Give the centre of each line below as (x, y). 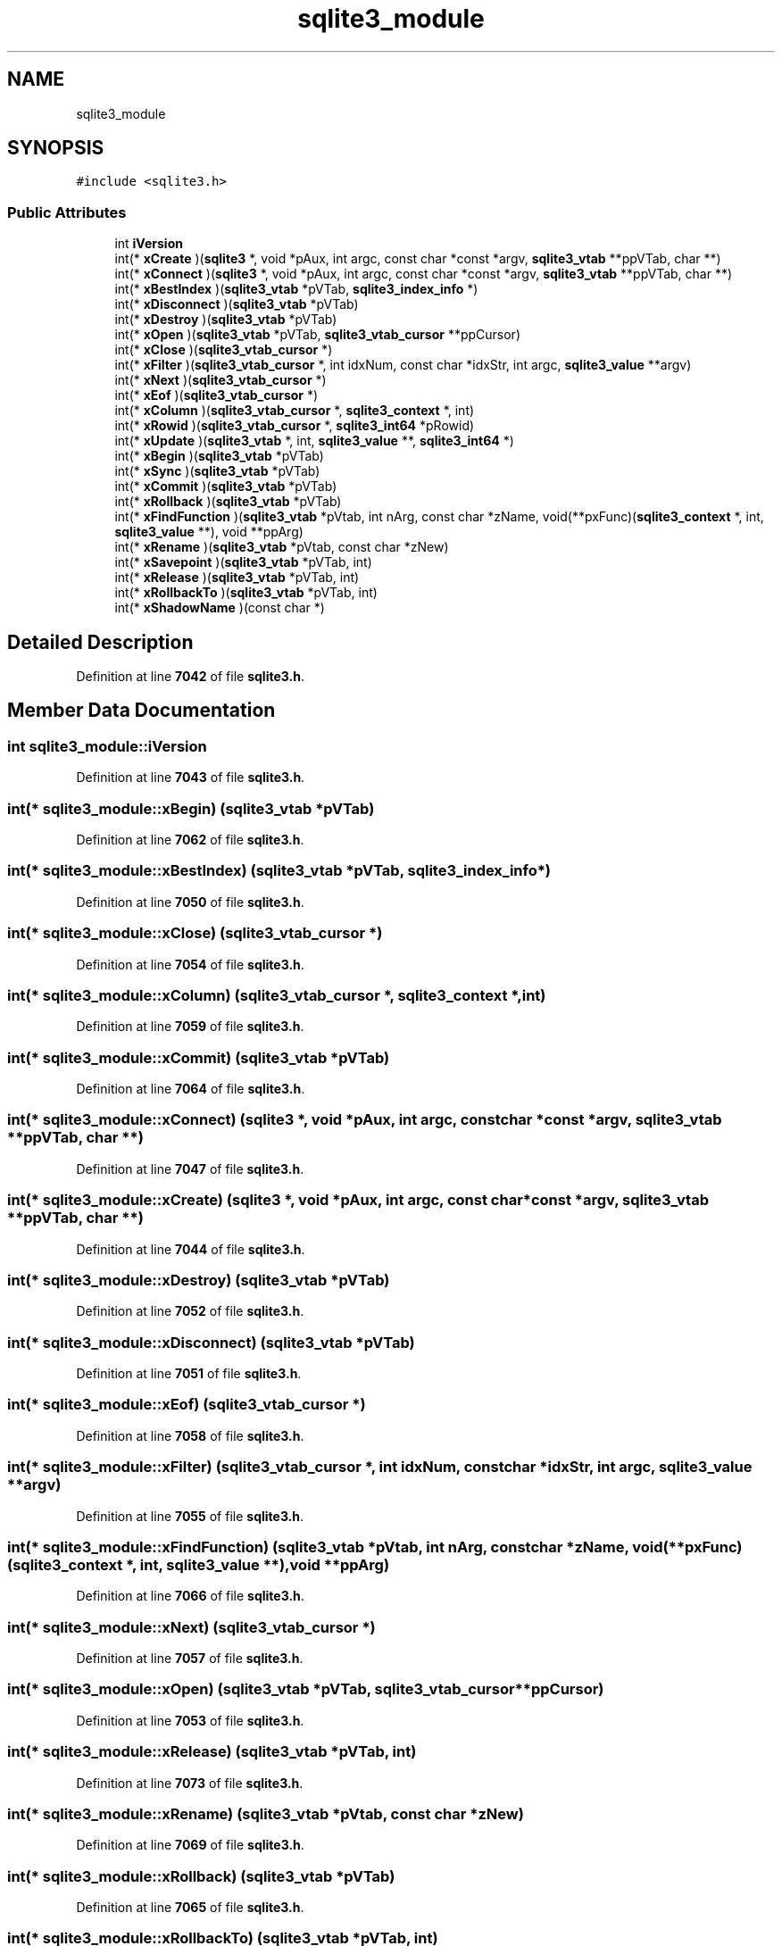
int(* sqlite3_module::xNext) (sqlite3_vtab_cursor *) (191, 1627)
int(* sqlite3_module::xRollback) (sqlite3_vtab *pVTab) (201, 1876)
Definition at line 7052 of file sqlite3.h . (190, 1311)
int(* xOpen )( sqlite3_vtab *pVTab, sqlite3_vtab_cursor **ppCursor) (317, 335)
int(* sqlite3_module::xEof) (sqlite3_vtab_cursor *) (187, 1405)
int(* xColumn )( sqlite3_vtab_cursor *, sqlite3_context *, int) (295, 411)
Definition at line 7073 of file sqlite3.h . (190, 1783)
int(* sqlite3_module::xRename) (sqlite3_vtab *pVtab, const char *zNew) (266, 1813)
